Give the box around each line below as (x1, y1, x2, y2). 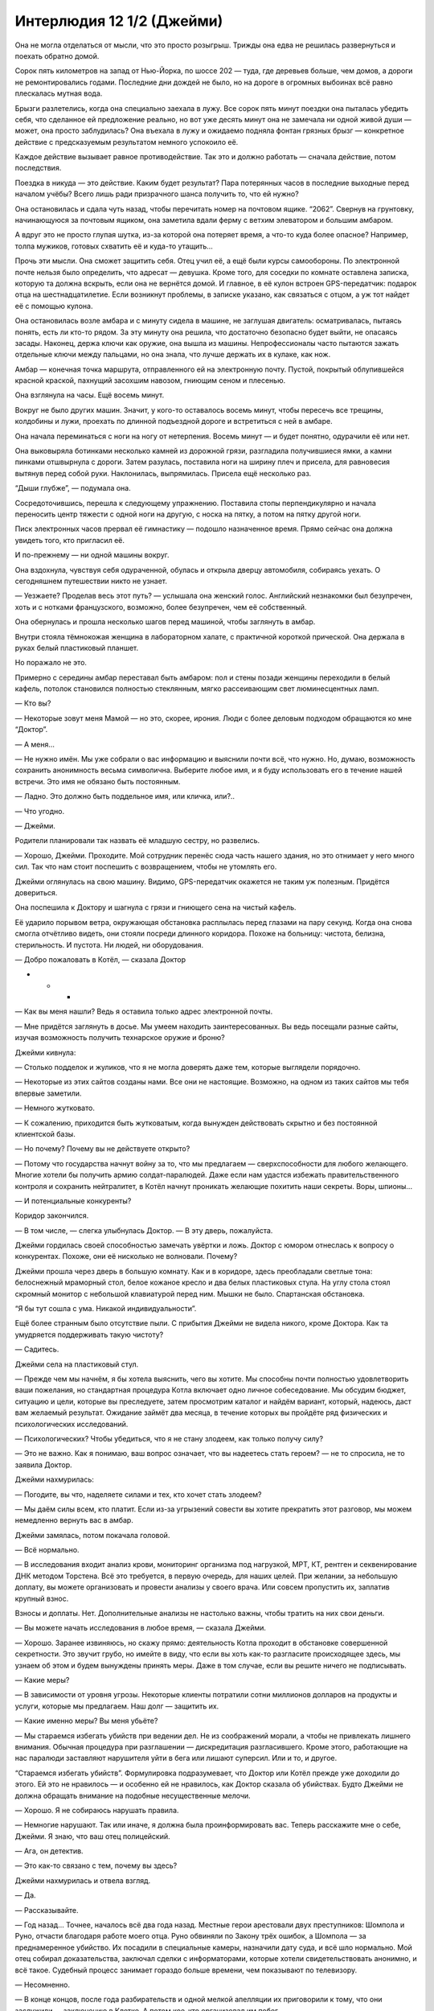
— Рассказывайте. (14, 1905, 79, 1914)
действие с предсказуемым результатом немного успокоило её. (14, 137, 239, 146)
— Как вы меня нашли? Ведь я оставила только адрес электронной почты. (14, 1006, 273, 1017)
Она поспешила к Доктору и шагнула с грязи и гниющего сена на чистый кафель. (14, 903, 297, 912)
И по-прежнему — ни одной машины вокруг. (14, 550, 170, 560)
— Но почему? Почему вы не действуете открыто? (14, 1144, 190, 1154)
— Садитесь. (14, 1344, 59, 1355)
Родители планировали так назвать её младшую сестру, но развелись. (14, 836, 260, 845)
